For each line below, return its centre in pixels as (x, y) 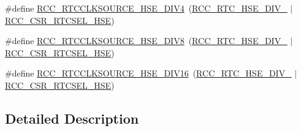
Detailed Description (72, 118)
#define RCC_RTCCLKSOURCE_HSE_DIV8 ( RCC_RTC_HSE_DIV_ (146, 41)
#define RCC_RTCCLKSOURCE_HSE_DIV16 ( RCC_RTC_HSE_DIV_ (148, 73)
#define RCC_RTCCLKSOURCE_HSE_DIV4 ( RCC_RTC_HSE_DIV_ (146, 8)
